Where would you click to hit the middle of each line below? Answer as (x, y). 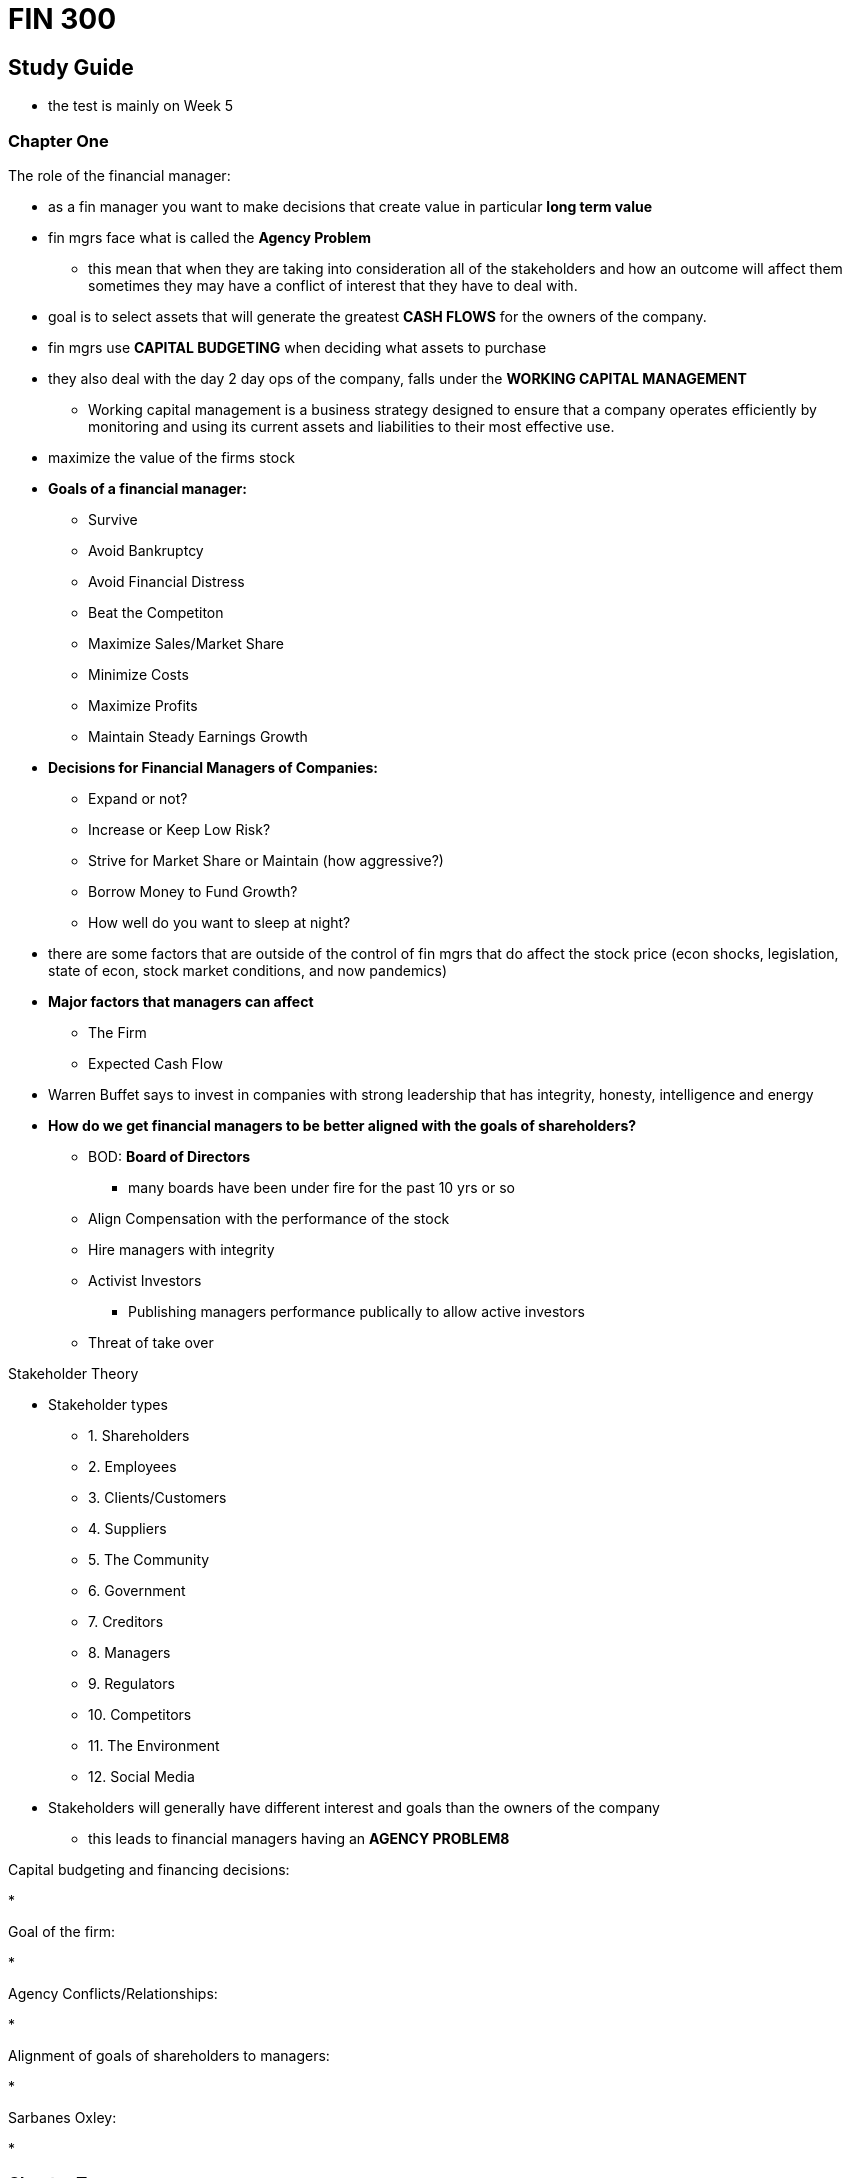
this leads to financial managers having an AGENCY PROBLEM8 (299, 1838)
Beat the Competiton (156, 612)
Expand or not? (138, 798)
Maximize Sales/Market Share (186, 643)
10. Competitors (140, 1714)
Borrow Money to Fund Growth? (193, 891)
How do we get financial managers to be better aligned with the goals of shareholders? (342, 1125)
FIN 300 (62, 19)
